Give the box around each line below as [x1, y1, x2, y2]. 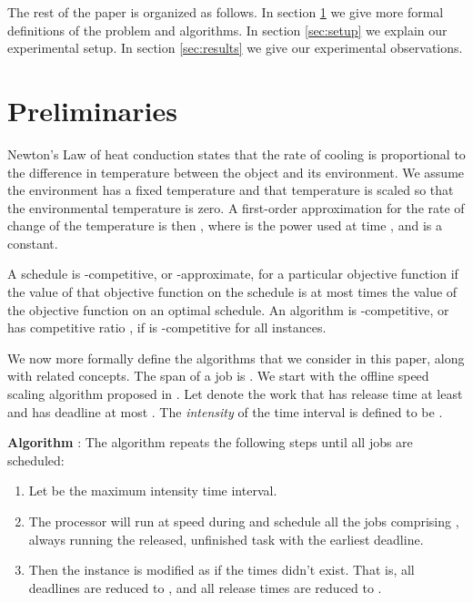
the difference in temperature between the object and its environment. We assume [7, 162, 465, 181]
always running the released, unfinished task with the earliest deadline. [28, 529, 424, 548]
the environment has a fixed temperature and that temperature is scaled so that [7, 180, 454, 199]
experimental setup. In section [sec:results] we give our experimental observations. [7, 38, 463, 57]
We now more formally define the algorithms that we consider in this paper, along [7, 348, 465, 367]
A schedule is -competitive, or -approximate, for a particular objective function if [7, 264, 458, 283]
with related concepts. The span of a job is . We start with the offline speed [7, 366, 429, 385]
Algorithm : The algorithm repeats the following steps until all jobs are [7, 433, 413, 452]
